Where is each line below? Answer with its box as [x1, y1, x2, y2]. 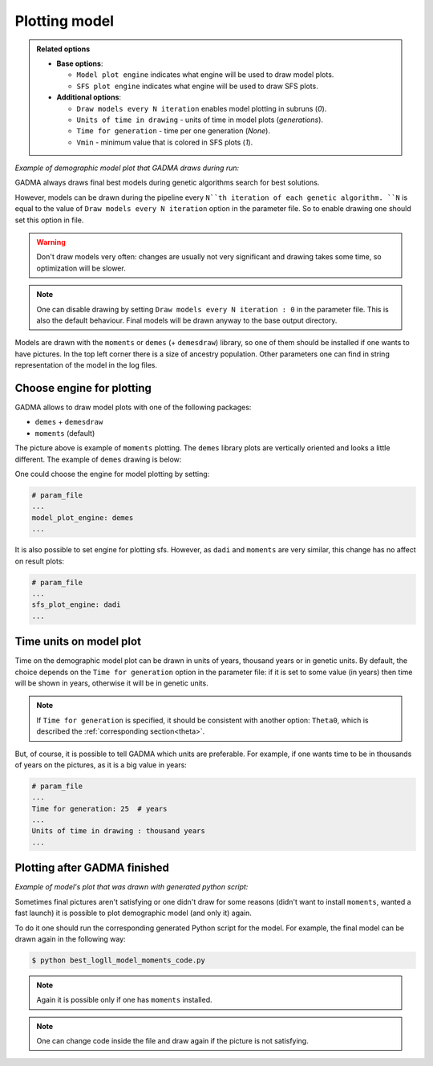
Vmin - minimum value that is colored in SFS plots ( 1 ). [76, 137, 253, 147]
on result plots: [14, 556, 64, 566]
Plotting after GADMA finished [14, 861, 170, 875]
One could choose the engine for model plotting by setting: [14, 470, 210, 478]
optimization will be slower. [36, 263, 126, 273]
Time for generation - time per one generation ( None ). [76, 126, 270, 136]
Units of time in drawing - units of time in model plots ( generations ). [76, 115, 324, 124]
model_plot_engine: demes [31, 513, 134, 522]
